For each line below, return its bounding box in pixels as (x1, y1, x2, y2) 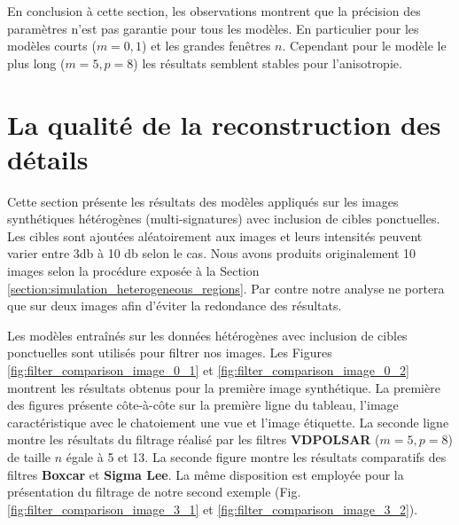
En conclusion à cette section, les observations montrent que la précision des (7, 2, 421, 20)
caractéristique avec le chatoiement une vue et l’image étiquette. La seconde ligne (7, 412, 449, 431)
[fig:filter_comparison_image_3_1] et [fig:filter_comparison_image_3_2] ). (7, 499, 418, 518)
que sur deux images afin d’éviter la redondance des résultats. (7, 296, 342, 315)
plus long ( (7, 53, 66, 72)
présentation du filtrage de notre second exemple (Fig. (7, 482, 301, 501)
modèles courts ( (7, 36, 97, 55)
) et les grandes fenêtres (142, 36, 271, 55)
